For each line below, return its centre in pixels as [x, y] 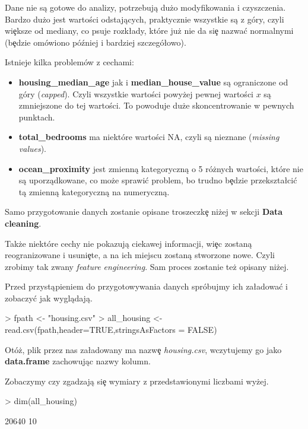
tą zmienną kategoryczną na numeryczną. [94, 191]
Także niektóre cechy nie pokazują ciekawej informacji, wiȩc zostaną [128, 243]
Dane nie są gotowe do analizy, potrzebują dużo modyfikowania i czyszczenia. [145, 7]
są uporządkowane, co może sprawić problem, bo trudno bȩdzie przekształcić [158, 180]
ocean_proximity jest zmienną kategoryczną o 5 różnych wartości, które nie [161, 168]
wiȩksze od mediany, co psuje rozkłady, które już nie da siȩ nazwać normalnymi [149, 31]
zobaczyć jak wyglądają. [49, 298]
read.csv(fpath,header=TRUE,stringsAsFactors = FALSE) [111, 330]
